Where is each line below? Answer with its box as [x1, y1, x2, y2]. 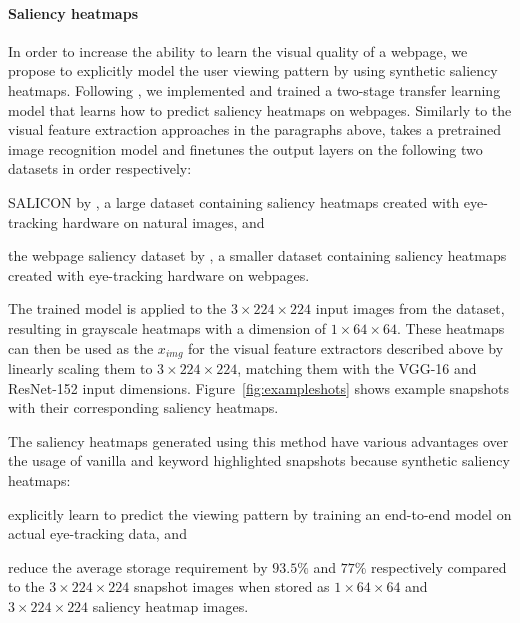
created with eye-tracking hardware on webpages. [8, 264, 310, 285]
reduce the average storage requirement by [8, 556, 268, 577]
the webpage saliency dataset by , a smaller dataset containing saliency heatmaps [8, 245, 507, 266]
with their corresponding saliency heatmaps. [8, 397, 279, 418]
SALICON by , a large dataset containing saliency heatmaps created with [8, 191, 460, 212]
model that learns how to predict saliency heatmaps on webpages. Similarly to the [8, 99, 512, 120]
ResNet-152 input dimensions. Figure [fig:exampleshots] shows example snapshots [8, 377, 509, 398]
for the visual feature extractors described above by [188, 337, 504, 358]
